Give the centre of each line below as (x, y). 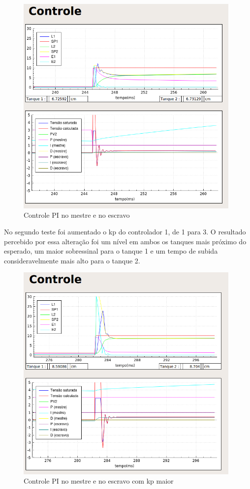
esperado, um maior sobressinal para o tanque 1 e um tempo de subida (111, 251)
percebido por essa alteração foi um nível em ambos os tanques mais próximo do (125, 241)
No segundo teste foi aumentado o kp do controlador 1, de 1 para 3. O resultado (125, 231)
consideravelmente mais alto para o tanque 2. (72, 260)
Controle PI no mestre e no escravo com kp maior (99, 481)
